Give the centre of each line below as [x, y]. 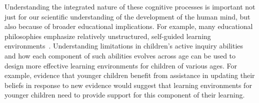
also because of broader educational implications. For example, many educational [129, 26]
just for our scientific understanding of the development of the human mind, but [127, 16]
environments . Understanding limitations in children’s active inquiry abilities [124, 46]
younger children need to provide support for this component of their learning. [125, 95]
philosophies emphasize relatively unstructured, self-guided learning [108, 36]
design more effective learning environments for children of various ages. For [121, 65]
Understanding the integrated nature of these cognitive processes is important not [130, 6]
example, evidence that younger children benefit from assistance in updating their [130, 75]
